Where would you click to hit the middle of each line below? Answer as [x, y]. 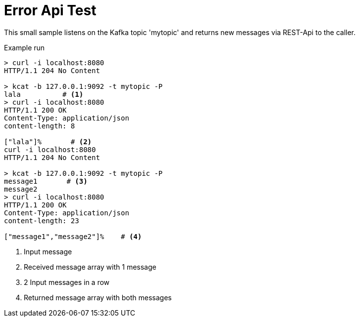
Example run [25, 47]
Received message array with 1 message [90, 267]
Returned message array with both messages [98, 297]
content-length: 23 [42, 221]
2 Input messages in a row [67, 282]
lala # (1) [44, 94]
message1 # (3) [46, 181]
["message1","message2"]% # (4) [73, 236]
